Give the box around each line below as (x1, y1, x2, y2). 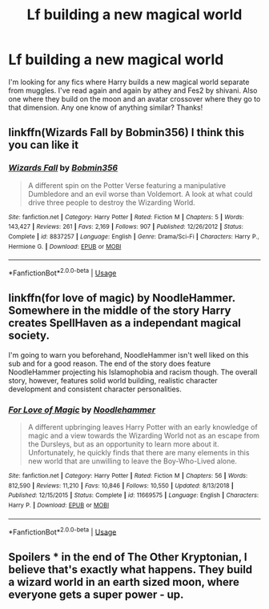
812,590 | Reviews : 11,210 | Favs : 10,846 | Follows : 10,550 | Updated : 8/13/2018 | (8, 482, 234, 490)
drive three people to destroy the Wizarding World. (27, 198, 196, 207)
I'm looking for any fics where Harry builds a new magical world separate (8, 77, 250, 86)
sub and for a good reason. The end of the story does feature (8, 359, 211, 368)
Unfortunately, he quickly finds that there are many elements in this (27, 448, 250, 458)
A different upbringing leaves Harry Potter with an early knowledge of (27, 423, 258, 432)
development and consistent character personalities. (8, 384, 183, 394)
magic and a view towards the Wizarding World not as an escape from (27, 431, 260, 441)
